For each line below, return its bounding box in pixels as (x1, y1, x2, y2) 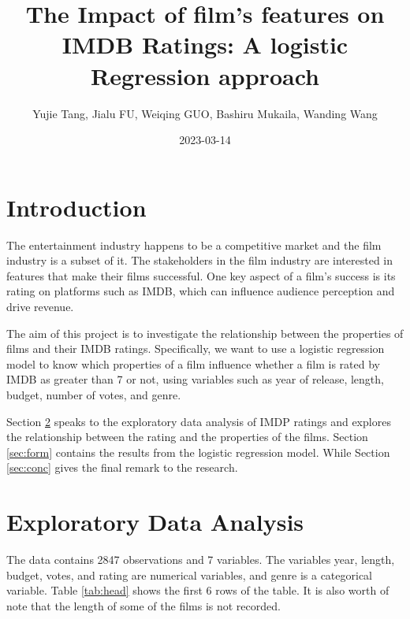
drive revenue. (6, 298, 74, 314)
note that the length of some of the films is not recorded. (6, 597, 281, 613)
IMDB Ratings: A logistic (61, 28, 348, 61)
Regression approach (91, 59, 319, 91)
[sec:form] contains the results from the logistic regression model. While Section (6, 443, 390, 460)
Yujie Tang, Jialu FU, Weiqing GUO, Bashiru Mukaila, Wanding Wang (32, 105, 378, 121)
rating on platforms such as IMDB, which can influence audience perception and (6, 283, 395, 299)
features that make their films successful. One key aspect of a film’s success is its (6, 267, 396, 284)
